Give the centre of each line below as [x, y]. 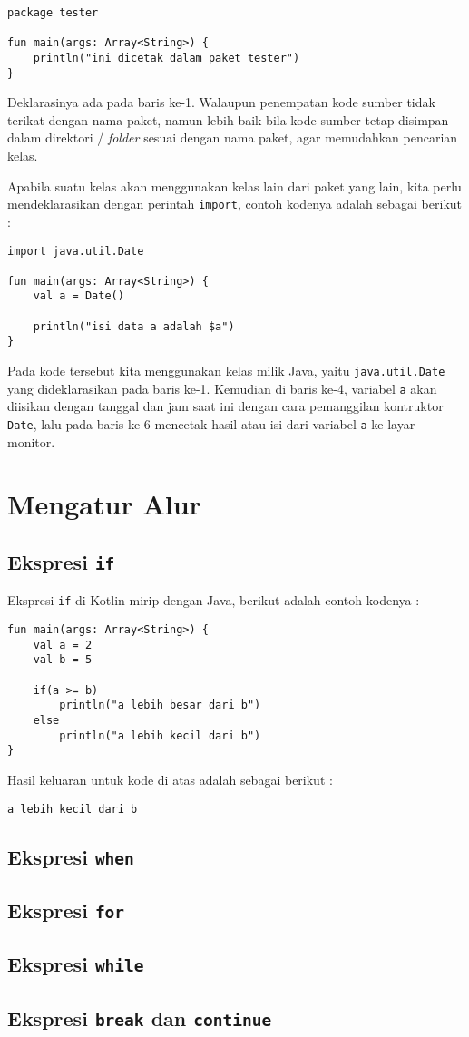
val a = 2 [63, 645]
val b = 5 [63, 660]
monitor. [31, 441]
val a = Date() [78, 296]
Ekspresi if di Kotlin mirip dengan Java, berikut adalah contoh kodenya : [214, 600]
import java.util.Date [76, 251]
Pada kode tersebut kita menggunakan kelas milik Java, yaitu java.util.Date [226, 371]
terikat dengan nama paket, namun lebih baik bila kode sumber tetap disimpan [228, 119]
